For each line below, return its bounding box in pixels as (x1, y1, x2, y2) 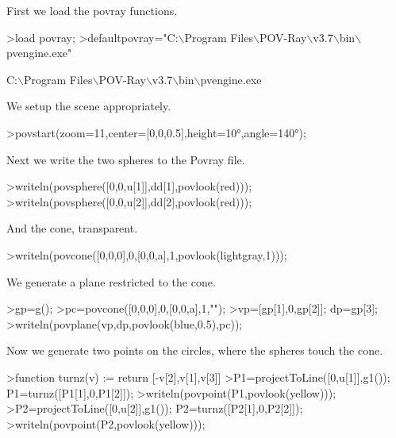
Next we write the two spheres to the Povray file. (6, 151, 245, 167)
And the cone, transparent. (6, 220, 138, 236)
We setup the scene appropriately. (6, 98, 171, 114)
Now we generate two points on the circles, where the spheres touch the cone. (6, 342, 383, 359)
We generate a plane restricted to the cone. (6, 273, 216, 290)
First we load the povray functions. (6, 2, 178, 18)
